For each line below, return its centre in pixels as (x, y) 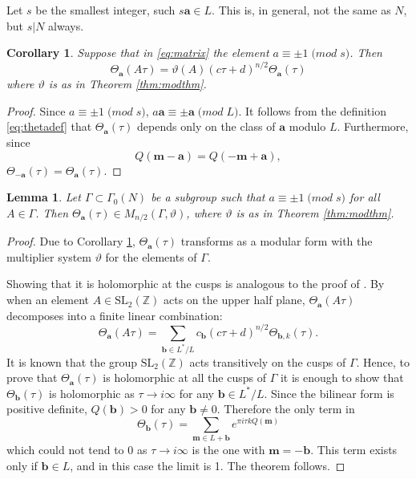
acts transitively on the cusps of (268, 361)
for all (365, 197)
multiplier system (49, 256)
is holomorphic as (91, 393)
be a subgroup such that (208, 197)
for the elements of (151, 256)
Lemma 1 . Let (44, 197)
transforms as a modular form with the (277, 241)
